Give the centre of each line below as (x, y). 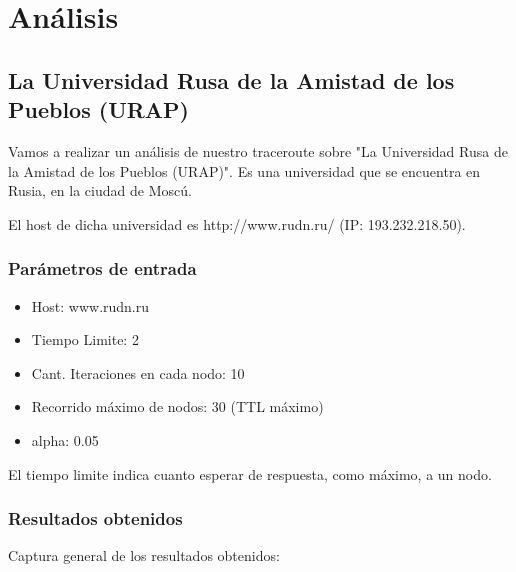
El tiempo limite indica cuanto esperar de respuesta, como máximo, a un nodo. (250, 473)
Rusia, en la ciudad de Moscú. (100, 190)
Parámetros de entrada (102, 268)
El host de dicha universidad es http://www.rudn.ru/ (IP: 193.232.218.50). (237, 223)
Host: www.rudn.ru (90, 305)
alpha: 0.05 (65, 439)
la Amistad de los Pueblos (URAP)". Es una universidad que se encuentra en (244, 170)
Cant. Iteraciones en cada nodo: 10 (138, 372)
